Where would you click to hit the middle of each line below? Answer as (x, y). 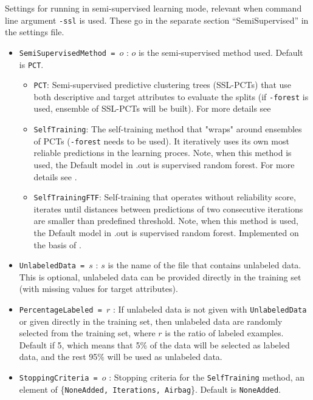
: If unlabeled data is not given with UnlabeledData (210, 309)
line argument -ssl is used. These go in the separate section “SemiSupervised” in (157, 20)
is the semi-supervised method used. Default (221, 52)
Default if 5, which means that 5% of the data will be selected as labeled (154, 344)
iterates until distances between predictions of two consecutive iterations (168, 208)
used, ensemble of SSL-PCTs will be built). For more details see (152, 108)
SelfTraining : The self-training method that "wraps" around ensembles (168, 129)
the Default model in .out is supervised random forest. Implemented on (166, 232)
